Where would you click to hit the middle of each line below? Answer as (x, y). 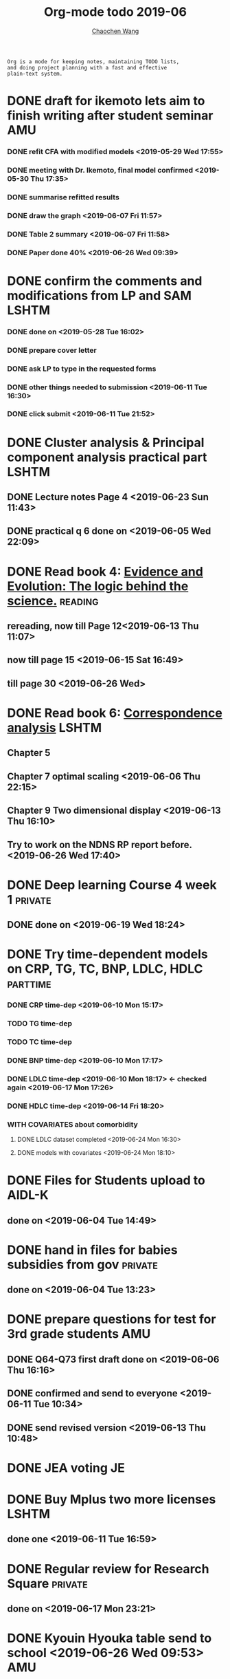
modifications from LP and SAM (100, 295)
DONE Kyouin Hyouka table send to (110, 1638)
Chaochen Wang (115, 31)
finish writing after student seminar (110, 116)
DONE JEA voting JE (66, 1467)
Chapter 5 (29, 753)
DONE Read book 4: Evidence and (105, 571)
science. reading (53, 601)
